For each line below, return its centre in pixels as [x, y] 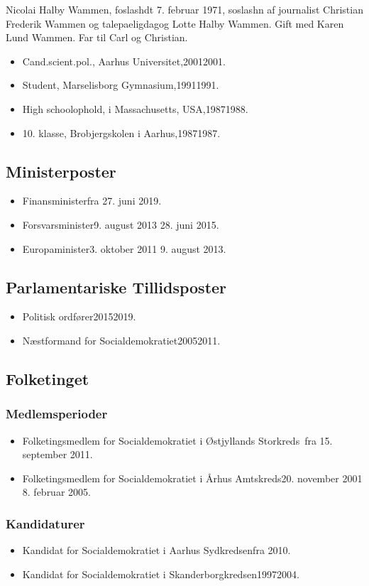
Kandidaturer [45, 523]
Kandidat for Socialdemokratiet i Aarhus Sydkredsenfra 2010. [156, 550]
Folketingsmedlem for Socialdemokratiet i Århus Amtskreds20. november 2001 [192, 478]
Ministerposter [61, 171]
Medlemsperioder [57, 414]
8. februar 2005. [56, 492]
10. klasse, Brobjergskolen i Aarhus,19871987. [121, 132]
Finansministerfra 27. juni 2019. [92, 201]
